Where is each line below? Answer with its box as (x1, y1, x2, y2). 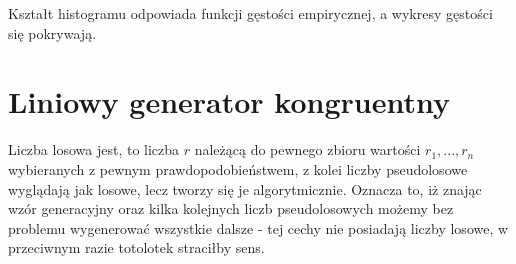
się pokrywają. (8, 22, 97, 43)
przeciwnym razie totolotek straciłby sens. (8, 237, 265, 258)
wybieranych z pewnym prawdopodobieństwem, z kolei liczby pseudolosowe (8, 158, 468, 179)
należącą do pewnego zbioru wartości (194, 139, 421, 160)
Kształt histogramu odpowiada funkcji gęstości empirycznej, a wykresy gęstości (8, 3, 493, 23)
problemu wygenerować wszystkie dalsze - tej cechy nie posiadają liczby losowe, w (8, 217, 509, 238)
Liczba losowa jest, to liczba (8, 139, 180, 160)
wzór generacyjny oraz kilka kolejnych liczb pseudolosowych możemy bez (8, 198, 454, 219)
